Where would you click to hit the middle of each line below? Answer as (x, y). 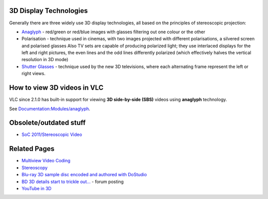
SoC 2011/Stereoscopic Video (52, 134)
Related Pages (32, 149)
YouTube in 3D (36, 188)
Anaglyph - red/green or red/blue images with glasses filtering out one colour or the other (113, 32)
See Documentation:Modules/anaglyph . (50, 109)
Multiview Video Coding (46, 161)
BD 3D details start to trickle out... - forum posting (73, 182)
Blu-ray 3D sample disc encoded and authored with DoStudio (84, 175)
